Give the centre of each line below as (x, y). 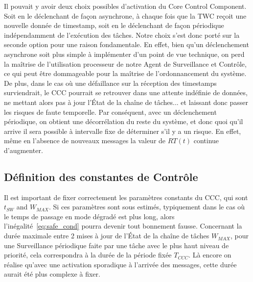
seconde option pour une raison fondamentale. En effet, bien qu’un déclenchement (126, 44)
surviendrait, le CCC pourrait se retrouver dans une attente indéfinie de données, (126, 92)
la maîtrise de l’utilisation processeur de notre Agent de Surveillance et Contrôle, (125, 64)
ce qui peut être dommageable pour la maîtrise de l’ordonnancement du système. (125, 73)
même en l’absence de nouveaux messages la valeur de (85, 141)
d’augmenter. (23, 150)
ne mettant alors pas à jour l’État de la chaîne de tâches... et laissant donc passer (126, 102)
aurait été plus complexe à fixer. (52, 274)
